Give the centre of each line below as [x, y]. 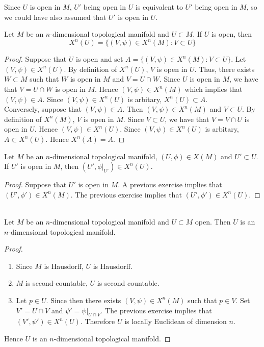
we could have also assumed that [55, 17]
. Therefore [98, 321]
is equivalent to [159, 7]
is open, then [232, 34]
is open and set [100, 59]
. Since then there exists [84, 300]
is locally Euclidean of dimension [176, 321]
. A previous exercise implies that [170, 184]
